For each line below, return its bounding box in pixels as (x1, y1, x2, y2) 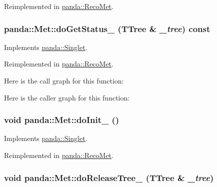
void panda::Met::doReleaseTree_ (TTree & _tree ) (4, 171, 214, 183)
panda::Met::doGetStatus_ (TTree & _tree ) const (4, 22, 210, 34)
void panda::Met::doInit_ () (4, 113, 119, 126)
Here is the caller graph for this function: (4, 92, 130, 102)
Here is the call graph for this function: (4, 75, 124, 85)
